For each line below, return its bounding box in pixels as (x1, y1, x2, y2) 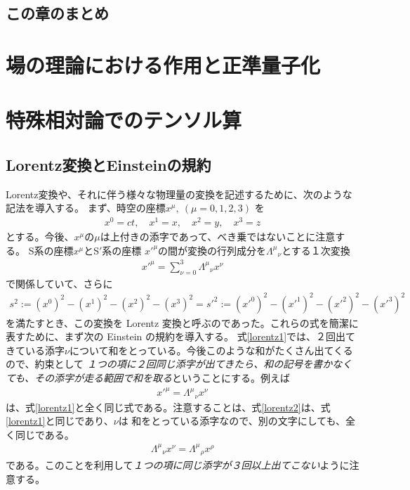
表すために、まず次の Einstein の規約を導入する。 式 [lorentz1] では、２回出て (6, 329, 356, 344)
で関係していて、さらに (6, 276, 113, 290)
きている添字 (6, 342, 65, 357)
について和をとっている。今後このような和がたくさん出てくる (69, 342, 353, 357)
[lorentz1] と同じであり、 (6, 413, 114, 428)
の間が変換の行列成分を (158, 243, 267, 257)
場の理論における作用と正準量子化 (6, 50, 321, 79)
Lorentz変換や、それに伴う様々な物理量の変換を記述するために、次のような (6, 186, 352, 201)
